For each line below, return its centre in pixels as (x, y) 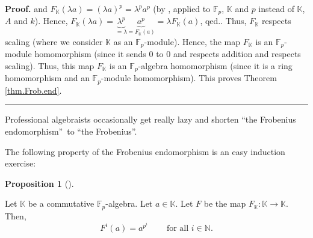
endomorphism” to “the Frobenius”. (71, 131)
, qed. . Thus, (223, 21)
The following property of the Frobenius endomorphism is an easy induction (145, 151)
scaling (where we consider (54, 41)
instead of (276, 8)
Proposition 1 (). (39, 183)
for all (178, 229)
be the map (225, 203)
